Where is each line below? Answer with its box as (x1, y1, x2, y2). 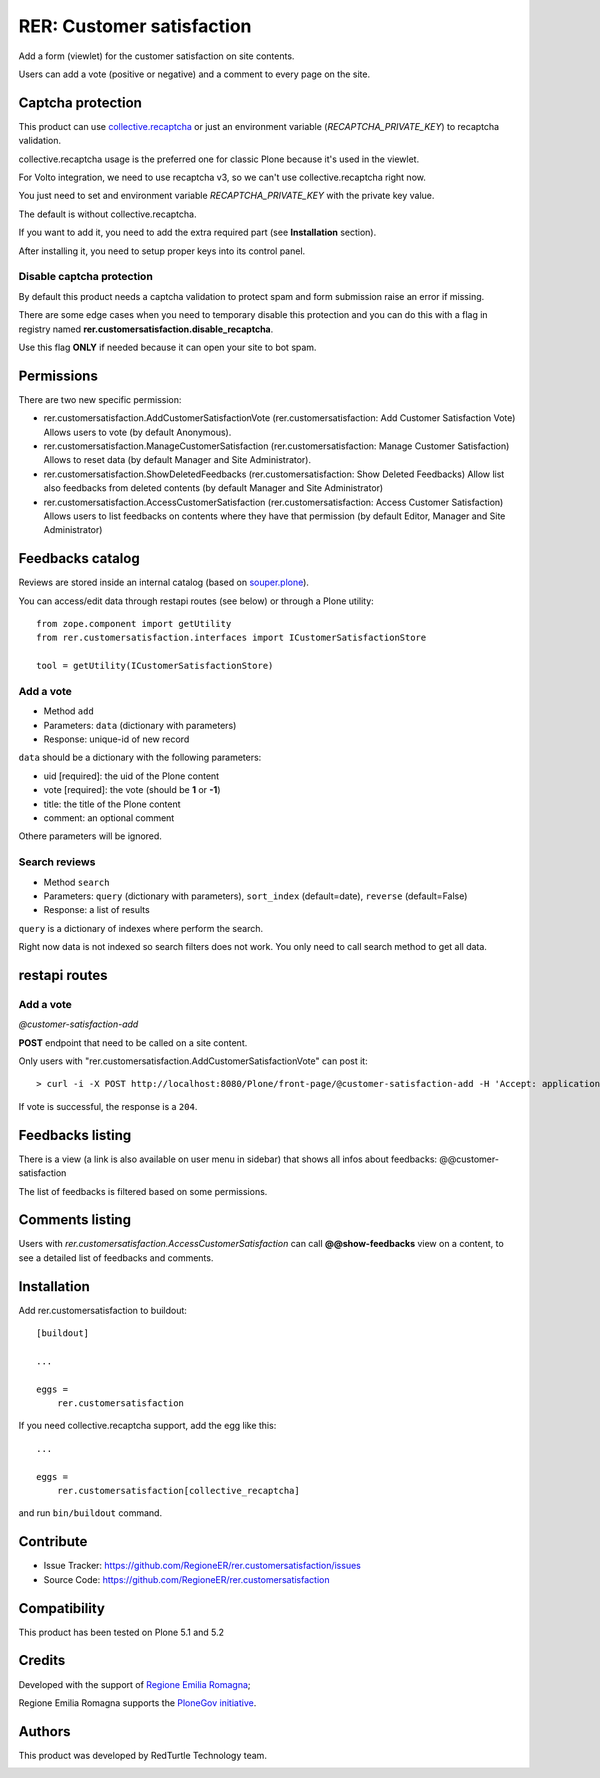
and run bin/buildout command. (18, 1507, 163, 1519)
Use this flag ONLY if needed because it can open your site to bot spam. (18, 341, 317, 353)
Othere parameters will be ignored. (18, 830, 162, 842)
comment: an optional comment (43, 812, 175, 824)
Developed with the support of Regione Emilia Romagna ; (18, 1678, 251, 1690)
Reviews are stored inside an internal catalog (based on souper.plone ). (18, 576, 310, 589)
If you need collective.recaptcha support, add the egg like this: (18, 1420, 277, 1432)
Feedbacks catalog (18, 550, 140, 567)
